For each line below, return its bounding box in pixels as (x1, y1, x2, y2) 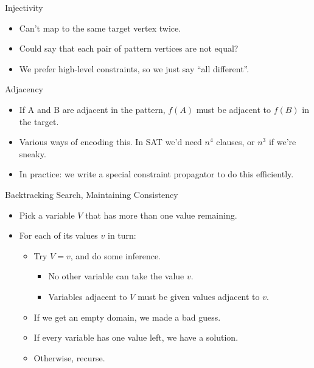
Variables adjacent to (48, 290, 127, 302)
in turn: (108, 229, 136, 242)
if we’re (268, 135, 296, 148)
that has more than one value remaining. (85, 208, 237, 221)
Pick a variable (19, 208, 75, 221)
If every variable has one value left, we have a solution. (33, 331, 239, 344)
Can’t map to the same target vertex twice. (19, 21, 181, 34)
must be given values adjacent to (138, 290, 260, 302)
